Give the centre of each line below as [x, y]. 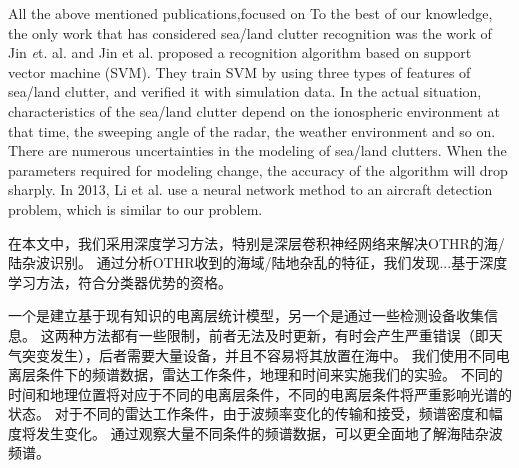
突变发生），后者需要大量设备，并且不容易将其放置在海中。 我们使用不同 [258, 354]
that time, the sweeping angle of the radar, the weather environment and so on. [252, 130]
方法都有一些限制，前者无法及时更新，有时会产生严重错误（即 [285, 334]
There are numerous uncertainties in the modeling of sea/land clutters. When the [257, 150]
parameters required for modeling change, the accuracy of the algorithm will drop [258, 169]
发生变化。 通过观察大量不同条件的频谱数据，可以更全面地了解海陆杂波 [269, 432]
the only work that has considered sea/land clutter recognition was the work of [250, 32]
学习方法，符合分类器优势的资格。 [120, 281]
